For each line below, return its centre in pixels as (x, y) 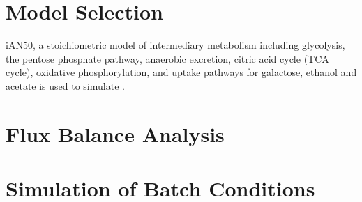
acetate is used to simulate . (65, 85)
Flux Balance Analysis (115, 133)
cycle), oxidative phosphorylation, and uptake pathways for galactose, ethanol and (181, 72)
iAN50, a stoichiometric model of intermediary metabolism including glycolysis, (175, 45)
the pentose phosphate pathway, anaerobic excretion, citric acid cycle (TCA (167, 58)
